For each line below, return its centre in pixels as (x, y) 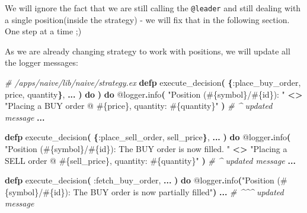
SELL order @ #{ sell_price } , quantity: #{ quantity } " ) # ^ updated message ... (150, 160)
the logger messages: (41, 62)
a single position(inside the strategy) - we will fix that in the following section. (147, 19)
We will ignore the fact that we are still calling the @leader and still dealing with (153, 8)
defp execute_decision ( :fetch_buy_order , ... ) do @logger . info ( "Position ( (143, 180)
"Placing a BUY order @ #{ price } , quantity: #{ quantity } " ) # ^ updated (139, 106)
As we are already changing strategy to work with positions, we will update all (148, 51)
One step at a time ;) (43, 31)
